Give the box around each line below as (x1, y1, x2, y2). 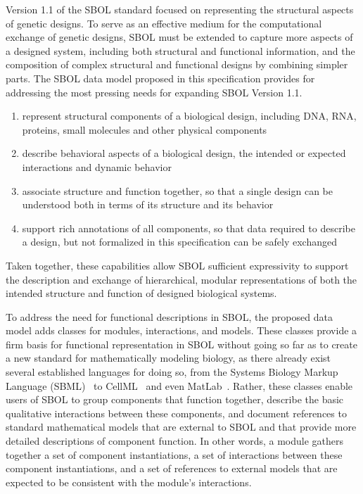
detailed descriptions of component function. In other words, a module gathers (6, 433, 343, 448)
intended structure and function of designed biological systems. (6, 286, 277, 300)
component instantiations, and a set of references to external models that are (6, 461, 338, 476)
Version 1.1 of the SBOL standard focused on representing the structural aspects (6, 2, 354, 16)
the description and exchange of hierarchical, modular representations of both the (6, 272, 357, 286)
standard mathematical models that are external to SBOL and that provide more (6, 419, 357, 434)
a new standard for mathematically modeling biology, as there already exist (6, 350, 331, 365)
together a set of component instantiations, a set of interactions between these (6, 447, 343, 462)
